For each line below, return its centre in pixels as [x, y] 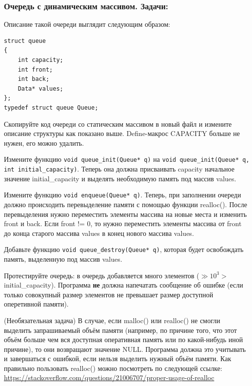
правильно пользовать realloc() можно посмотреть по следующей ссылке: [113, 368]
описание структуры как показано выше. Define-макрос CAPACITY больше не [122, 133]
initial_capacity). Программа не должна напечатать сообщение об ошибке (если [124, 285]
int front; [35, 69]
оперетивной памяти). [36, 304]
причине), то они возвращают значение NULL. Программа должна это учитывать [125, 349]
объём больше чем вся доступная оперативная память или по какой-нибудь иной [124, 339]
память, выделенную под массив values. [63, 259]
